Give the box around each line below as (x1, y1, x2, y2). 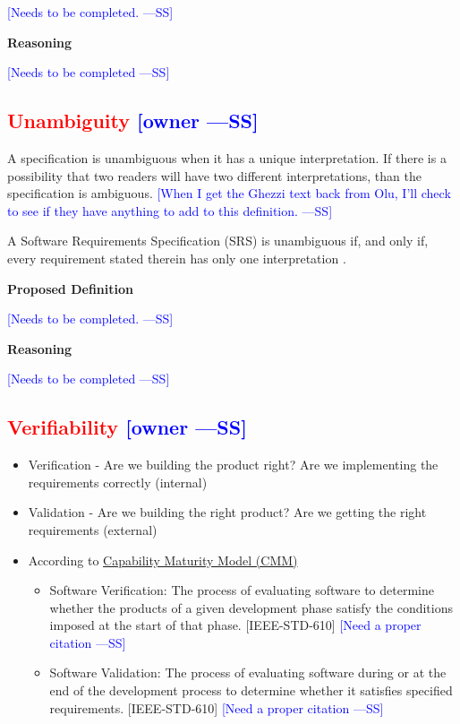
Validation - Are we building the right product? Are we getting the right (28, 503, 427, 521)
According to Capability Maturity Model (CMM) (28, 550, 298, 569)
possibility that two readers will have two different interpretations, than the (7, 166, 422, 185)
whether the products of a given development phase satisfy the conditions (49, 598, 453, 616)
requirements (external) (28, 520, 158, 539)
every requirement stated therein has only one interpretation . (7, 248, 346, 267)
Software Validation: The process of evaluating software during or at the (49, 663, 447, 682)
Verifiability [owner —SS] (7, 413, 247, 441)
